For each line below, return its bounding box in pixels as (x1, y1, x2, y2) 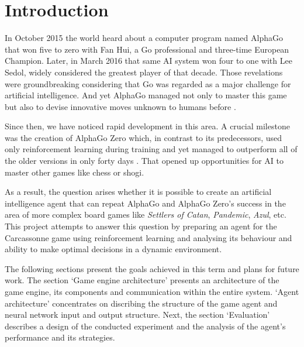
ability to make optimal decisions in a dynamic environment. (5, 243, 222, 255)
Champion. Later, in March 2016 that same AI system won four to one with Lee (5, 54, 292, 67)
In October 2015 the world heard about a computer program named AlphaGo (5, 32, 283, 44)
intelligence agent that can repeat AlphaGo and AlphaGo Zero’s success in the (5, 197, 286, 209)
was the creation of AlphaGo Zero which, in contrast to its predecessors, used (5, 131, 282, 143)
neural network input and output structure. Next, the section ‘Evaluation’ (5, 308, 270, 321)
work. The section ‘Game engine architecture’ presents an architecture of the (5, 274, 279, 286)
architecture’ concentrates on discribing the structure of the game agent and (5, 297, 278, 309)
